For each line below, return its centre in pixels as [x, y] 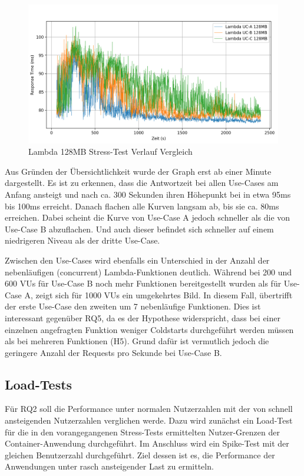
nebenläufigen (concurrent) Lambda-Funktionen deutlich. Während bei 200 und [148, 272]
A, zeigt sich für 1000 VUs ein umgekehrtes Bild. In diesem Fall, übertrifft [158, 294]
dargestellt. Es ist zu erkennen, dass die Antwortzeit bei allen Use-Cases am [142, 183]
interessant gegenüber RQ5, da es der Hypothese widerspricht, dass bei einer [143, 317]
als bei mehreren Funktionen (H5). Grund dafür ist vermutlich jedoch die [137, 341]
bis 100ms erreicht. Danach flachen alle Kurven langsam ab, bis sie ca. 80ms [142, 206]
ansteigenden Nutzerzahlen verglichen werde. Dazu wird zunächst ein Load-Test [149, 420]
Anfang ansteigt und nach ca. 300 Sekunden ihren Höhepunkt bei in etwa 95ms [148, 194]
